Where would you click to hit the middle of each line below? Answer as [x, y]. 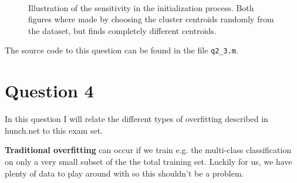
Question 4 [49, 91]
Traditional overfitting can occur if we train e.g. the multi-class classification [148, 150]
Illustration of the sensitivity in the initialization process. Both [141, 7]
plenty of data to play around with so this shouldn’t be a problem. [124, 173]
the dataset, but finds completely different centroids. [122, 30]
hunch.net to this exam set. [54, 130]
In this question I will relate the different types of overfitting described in [136, 119]
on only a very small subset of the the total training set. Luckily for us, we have [148, 161]
